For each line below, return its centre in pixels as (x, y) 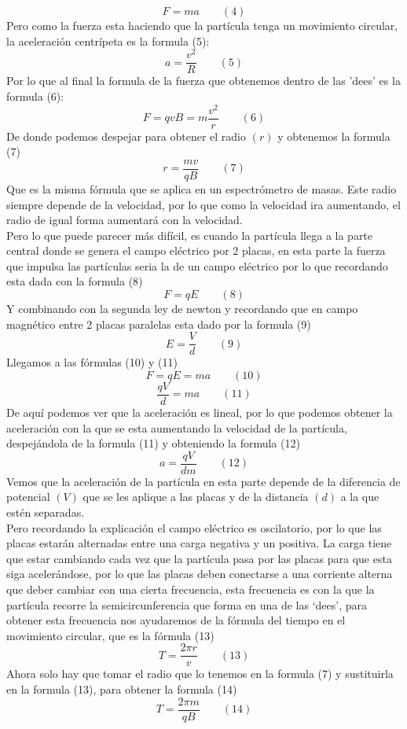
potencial (28, 497)
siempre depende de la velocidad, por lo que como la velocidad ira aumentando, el (203, 204)
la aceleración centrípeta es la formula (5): (108, 40)
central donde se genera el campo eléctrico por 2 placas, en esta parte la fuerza (196, 250)
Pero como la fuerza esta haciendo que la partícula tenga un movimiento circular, (202, 25)
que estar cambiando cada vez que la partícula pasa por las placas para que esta (199, 558)
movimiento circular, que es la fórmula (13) (110, 635)
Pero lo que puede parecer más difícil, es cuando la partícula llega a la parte (190, 235)
